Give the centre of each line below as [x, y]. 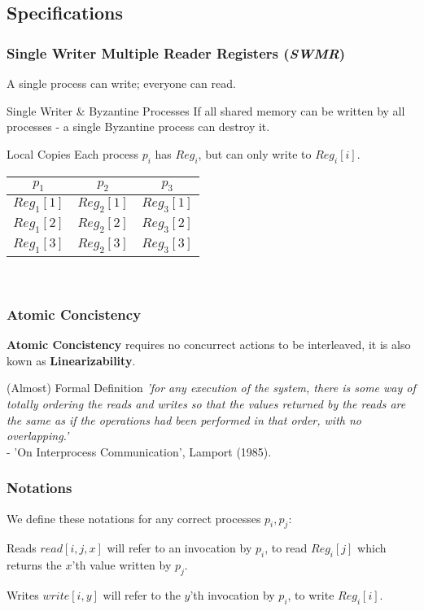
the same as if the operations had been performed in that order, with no [184, 419]
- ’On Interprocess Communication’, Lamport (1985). [139, 451]
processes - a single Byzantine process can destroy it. [138, 127]
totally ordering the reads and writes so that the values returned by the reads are [206, 403]
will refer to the [142, 594]
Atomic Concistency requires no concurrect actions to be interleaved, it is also [209, 345]
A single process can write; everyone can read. [121, 83]
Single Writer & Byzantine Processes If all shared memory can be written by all [206, 110]
